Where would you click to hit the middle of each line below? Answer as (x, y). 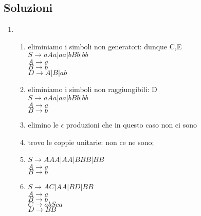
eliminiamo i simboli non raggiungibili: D (93, 89)
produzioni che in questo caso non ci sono (131, 124)
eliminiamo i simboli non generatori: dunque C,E (105, 46)
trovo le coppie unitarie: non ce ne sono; (91, 142)
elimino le (43, 124)
